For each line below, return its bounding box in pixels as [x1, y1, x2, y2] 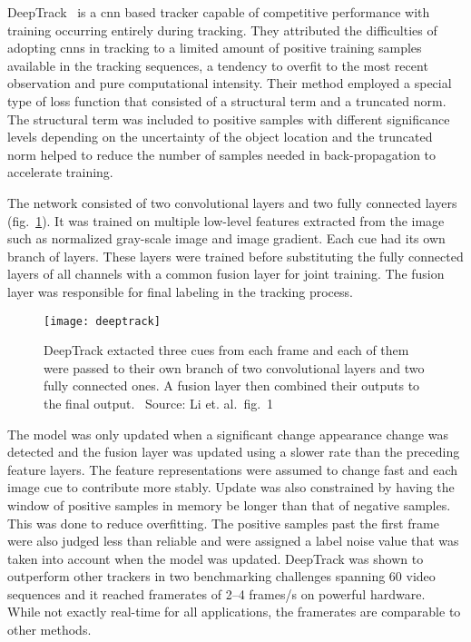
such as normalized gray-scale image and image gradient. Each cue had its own [7, 229, 446, 248]
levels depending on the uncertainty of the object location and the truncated [7, 127, 433, 146]
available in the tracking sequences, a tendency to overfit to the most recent [7, 55, 428, 74]
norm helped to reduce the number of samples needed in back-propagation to [7, 144, 437, 163]
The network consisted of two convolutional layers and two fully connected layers [7, 193, 457, 212]
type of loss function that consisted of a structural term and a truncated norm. [7, 91, 446, 110]
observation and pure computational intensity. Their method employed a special [7, 74, 452, 93]
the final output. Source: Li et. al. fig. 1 [44, 393, 274, 412]
